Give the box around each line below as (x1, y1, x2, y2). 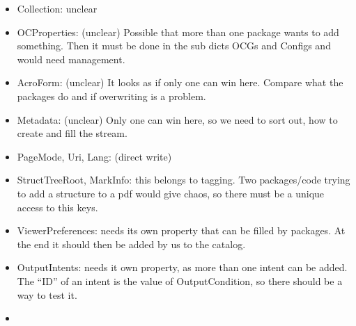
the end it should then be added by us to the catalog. (17, 236, 246, 251)
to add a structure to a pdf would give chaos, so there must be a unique (17, 186, 325, 200)
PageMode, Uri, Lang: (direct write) (17, 149, 172, 163)
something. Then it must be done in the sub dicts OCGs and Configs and (17, 38, 331, 53)
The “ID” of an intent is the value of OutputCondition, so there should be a (17, 273, 343, 288)
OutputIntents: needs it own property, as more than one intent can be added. (17, 260, 348, 275)
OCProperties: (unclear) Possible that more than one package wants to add (17, 24, 339, 39)
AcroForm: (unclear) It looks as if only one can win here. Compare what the (17, 75, 343, 90)
